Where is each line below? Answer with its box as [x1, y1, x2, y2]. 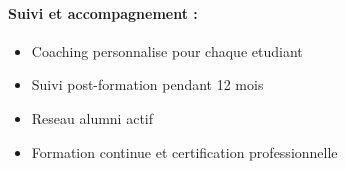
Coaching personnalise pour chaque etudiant [31, 40, 303, 61]
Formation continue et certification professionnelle [31, 141, 338, 162]
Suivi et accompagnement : [8, 2, 198, 23]
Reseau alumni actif [31, 107, 154, 128]
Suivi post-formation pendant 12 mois [31, 74, 264, 95]
